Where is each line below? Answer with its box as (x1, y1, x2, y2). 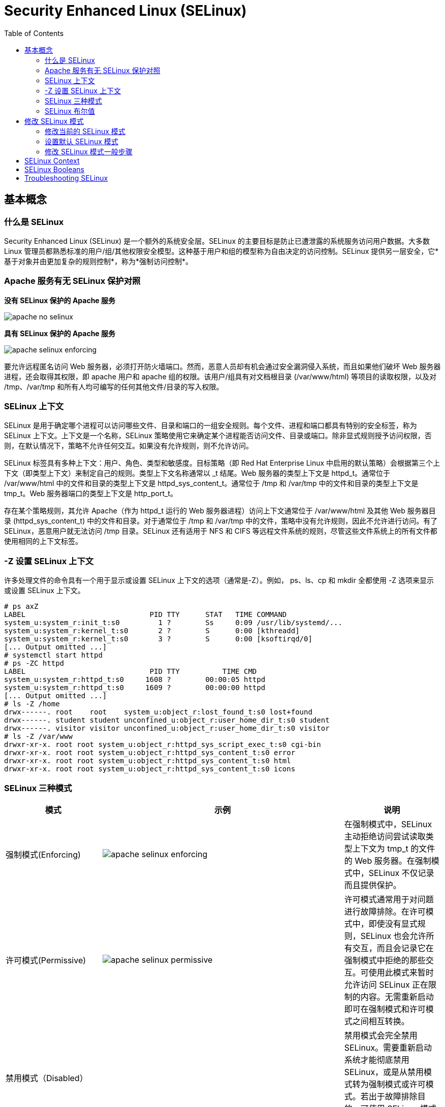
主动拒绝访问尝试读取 (344, 831, 426, 841)
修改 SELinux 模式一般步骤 (45, 147, 133, 156)
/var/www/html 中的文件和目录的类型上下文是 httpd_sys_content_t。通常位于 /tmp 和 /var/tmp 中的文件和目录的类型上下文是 (4, 479, 419, 488)
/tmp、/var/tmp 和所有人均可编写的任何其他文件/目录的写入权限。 (4, 382, 224, 391)
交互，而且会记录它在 (352, 942, 434, 953)
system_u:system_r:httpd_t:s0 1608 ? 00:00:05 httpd (4, 675, 266, 684)
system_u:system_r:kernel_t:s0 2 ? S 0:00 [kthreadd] (4, 627, 300, 635)
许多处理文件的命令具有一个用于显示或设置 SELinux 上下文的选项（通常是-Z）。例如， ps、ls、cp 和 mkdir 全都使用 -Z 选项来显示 (4, 576, 434, 585)
